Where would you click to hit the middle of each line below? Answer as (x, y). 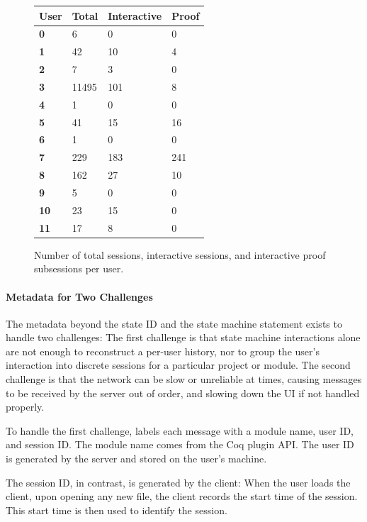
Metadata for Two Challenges (79, 296)
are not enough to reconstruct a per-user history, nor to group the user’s (163, 351)
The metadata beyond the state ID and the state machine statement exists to (174, 323)
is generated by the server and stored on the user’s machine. (136, 459)
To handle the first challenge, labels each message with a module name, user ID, (180, 430)
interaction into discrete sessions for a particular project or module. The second (178, 365)
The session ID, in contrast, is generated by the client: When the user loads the (178, 482)
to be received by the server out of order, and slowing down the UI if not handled (183, 393)
